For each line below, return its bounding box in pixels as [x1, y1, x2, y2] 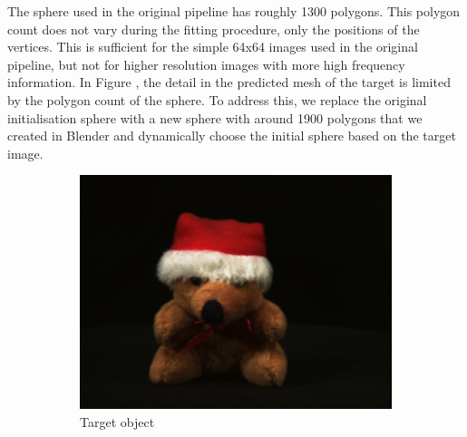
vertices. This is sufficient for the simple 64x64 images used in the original [7, 37, 418, 56]
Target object [80, 412, 155, 431]
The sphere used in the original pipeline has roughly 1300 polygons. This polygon [7, 2, 461, 20]
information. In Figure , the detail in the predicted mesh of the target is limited [7, 73, 451, 92]
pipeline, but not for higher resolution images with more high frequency [7, 54, 405, 73]
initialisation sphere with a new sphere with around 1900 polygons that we [7, 108, 423, 127]
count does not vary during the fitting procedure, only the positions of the [7, 19, 420, 38]
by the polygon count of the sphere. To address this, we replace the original [7, 90, 427, 109]
